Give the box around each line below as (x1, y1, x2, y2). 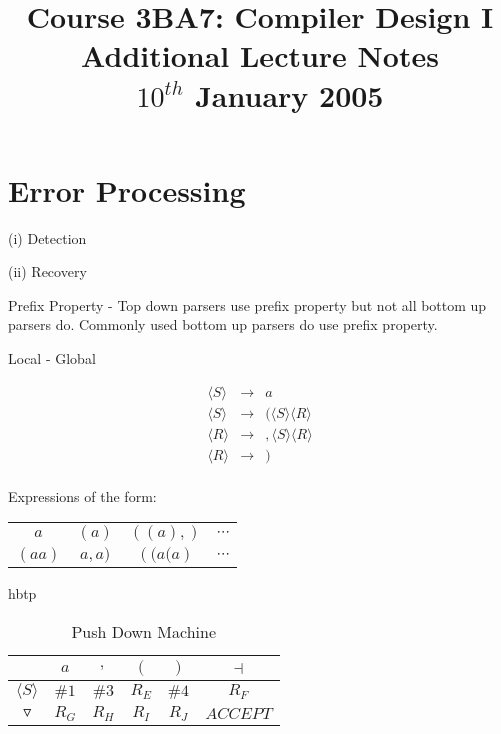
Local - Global (8, 348, 96, 369)
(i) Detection (8, 227, 87, 248)
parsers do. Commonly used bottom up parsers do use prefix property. (8, 314, 438, 335)
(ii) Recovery (8, 261, 87, 282)
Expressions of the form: (8, 485, 157, 506)
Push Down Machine (71, 620, 217, 643)
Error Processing (8, 169, 246, 210)
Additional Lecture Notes (81, 35, 439, 76)
